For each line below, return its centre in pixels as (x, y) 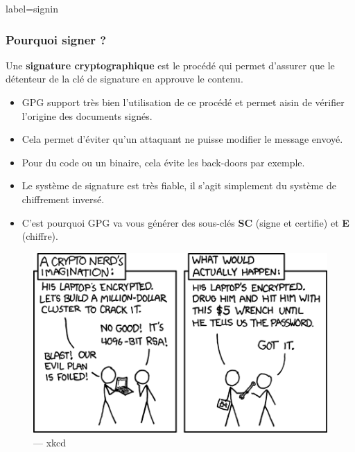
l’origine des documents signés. (87, 115)
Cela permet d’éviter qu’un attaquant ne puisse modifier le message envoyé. (182, 139)
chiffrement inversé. (63, 199)
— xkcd (50, 442)
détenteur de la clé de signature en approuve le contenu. (124, 79)
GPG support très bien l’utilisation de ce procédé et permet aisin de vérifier (183, 102)
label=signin (32, 8)
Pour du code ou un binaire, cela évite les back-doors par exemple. (163, 162)
